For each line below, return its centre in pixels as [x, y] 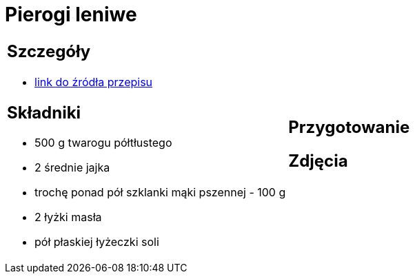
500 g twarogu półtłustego [103, 143]
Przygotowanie [349, 127]
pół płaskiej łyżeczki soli [97, 242]
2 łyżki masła [68, 217]
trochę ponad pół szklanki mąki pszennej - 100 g [160, 193]
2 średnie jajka [72, 168]
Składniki [44, 112]
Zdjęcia [318, 161]
